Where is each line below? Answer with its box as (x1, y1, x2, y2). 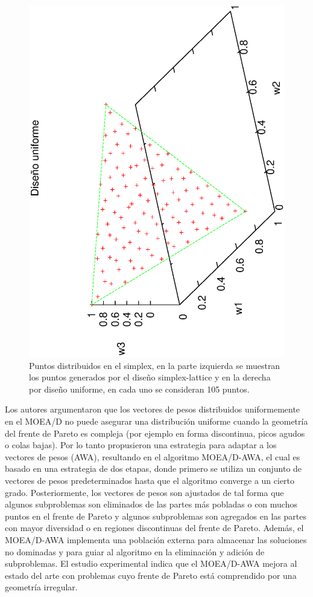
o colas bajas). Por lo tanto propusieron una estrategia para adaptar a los (5, 439, 277, 451)
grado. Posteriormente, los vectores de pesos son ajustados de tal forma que (5, 486, 284, 498)
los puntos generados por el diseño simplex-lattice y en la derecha (29, 371, 271, 383)
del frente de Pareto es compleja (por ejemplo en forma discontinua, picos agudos (5, 426, 305, 439)
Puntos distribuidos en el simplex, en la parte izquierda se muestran (29, 359, 280, 371)
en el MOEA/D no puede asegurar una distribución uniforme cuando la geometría (5, 414, 308, 427)
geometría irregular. (5, 581, 78, 593)
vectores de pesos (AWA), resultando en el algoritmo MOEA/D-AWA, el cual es (5, 450, 300, 463)
